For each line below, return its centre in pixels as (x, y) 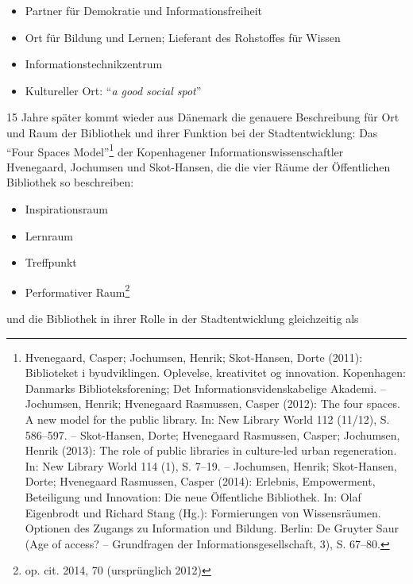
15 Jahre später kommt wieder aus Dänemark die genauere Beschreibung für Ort (203, 117)
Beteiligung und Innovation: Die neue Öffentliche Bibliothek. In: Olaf (193, 496)
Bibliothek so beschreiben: (70, 182)
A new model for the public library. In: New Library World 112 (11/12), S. (207, 419)
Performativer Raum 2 (77, 290)
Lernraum (49, 235)
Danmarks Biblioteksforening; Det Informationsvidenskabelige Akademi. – (205, 388)
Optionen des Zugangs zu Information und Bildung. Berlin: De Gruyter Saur (212, 528)
